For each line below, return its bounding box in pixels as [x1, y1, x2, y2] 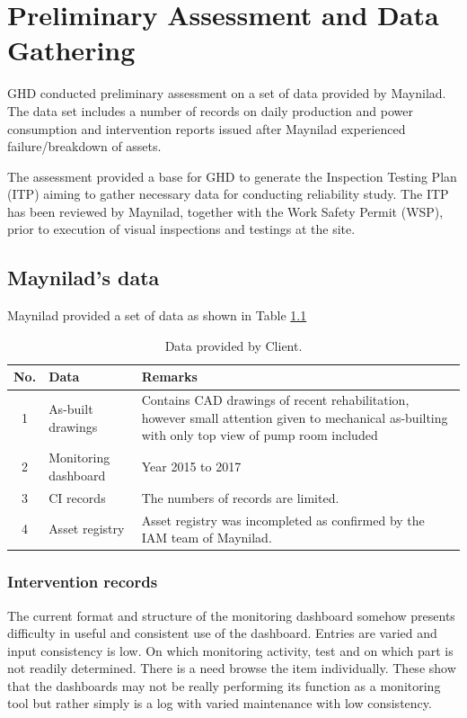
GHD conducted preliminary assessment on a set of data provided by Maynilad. [7, 84, 446, 103]
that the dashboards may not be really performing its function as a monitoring [7, 676, 441, 695]
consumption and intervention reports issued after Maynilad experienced [7, 119, 406, 138]
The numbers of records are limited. [141, 488, 339, 507]
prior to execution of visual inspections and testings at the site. [7, 220, 356, 238]
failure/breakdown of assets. [7, 137, 162, 156]
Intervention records [7, 570, 158, 593]
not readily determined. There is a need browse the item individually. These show [7, 659, 456, 678]
